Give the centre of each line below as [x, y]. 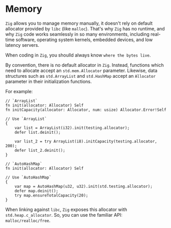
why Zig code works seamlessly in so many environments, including [78, 34]
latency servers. [22, 45]
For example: [19, 91]
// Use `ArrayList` [26, 119]
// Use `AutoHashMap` [28, 177]
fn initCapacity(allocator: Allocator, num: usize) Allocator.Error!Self [86, 110]
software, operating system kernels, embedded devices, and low [84, 40]
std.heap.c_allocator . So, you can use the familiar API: [64, 215]
